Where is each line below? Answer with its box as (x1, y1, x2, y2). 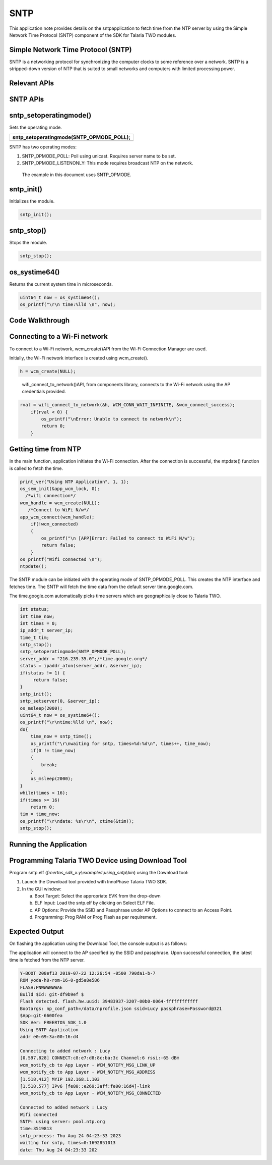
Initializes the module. (9, 198, 55, 204)
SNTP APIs (9, 95, 44, 103)
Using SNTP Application (20, 1027, 79, 1032)
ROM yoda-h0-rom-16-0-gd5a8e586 (20, 977, 100, 983)
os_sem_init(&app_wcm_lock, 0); (20, 486, 100, 492)
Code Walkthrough (9, 316, 70, 325)
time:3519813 (20, 1126, 52, 1132)
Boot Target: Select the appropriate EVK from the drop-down (34, 892, 161, 898)
